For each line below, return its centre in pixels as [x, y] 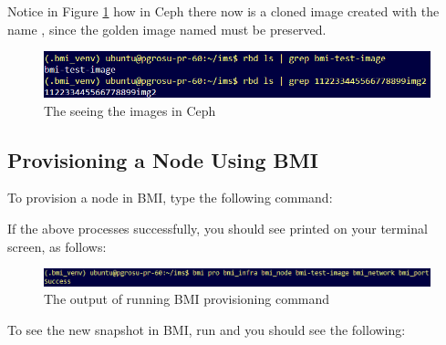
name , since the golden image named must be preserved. [167, 29]
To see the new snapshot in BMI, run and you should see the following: [207, 329]
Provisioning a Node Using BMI [163, 159]
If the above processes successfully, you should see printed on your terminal [218, 228]
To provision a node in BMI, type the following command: [170, 198]
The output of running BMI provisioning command [187, 299]
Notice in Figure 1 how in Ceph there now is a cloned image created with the [223, 11]
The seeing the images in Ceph [130, 110]
